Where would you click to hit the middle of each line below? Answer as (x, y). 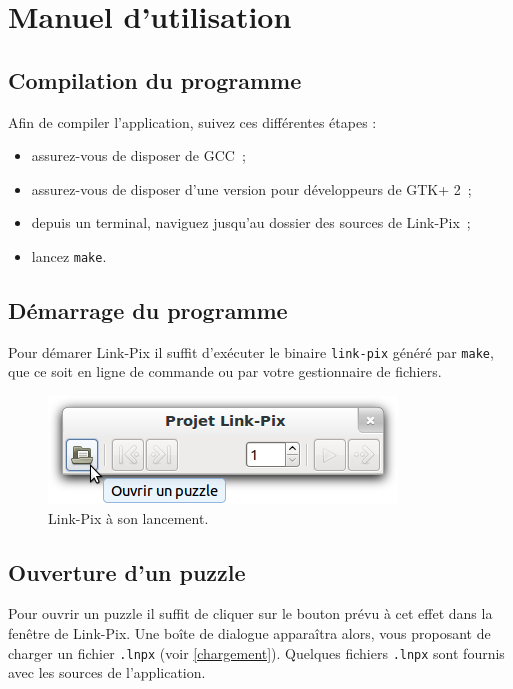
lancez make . (69, 255)
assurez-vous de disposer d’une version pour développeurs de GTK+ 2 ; (251, 188)
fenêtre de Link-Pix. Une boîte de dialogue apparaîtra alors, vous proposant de (249, 633)
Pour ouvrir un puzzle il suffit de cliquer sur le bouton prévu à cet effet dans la (250, 613)
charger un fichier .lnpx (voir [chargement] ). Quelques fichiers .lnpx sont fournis (256, 652)
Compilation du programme (155, 79)
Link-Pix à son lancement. (128, 517)
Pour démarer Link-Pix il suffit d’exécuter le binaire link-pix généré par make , (251, 351)
